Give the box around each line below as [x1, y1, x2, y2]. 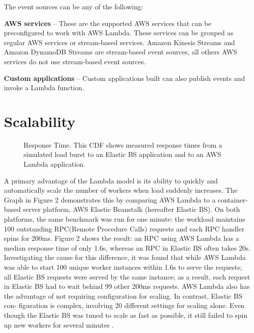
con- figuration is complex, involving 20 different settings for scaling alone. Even [4, 300, 245, 310]
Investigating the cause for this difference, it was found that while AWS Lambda [4, 252, 246, 262]
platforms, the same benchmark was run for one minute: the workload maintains [4, 214, 246, 224]
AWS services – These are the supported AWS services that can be [4, 18, 212, 28]
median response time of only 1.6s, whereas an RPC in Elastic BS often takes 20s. [4, 242, 251, 253]
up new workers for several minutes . [4, 319, 114, 330]
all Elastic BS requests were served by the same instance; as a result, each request [4, 271, 250, 282]
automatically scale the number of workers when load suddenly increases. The [4, 185, 238, 195]
